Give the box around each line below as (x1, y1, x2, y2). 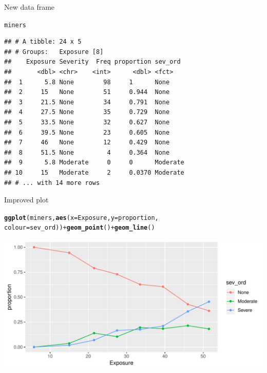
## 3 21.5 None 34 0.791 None (4, 98, 170, 106)
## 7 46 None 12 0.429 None (4, 139, 170, 146)
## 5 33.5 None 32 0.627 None (4, 119, 170, 126)
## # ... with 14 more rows (4, 179, 100, 186)
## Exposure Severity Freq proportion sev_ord (4, 58, 181, 66)
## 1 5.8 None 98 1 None (4, 78, 170, 86)
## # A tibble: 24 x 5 (4, 38, 82, 46)
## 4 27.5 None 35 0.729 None (4, 108, 170, 116)
